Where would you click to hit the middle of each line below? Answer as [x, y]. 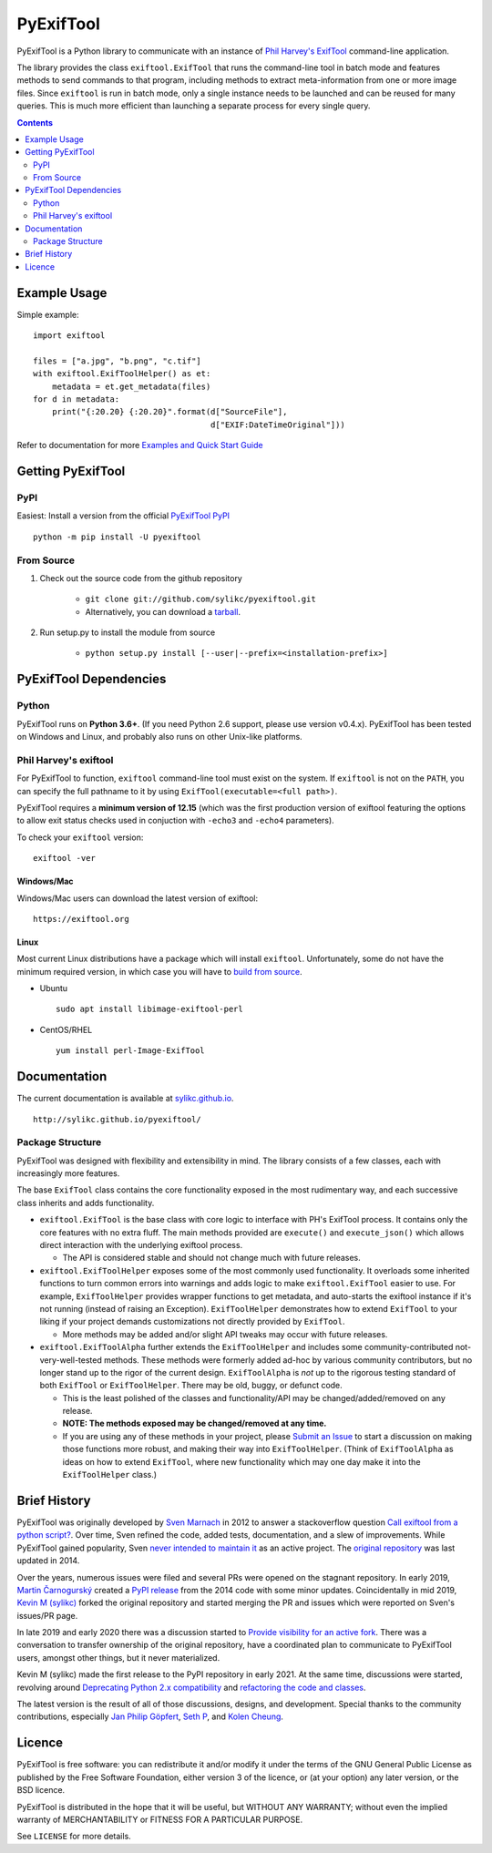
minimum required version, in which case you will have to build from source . [159, 971]
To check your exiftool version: [80, 837]
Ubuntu [54, 988]
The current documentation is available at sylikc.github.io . [125, 1099]
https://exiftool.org [81, 919]
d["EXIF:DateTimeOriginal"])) [277, 425]
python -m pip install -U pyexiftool [118, 537]
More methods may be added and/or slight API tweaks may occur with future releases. [225, 1334]
